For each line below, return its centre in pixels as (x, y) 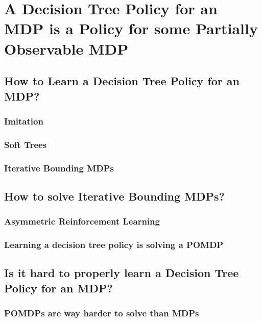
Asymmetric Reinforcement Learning (82, 221)
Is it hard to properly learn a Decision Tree (122, 273)
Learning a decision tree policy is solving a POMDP (114, 244)
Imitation (24, 121)
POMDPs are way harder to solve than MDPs (102, 313)
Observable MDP (66, 48)
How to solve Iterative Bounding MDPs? (115, 196)
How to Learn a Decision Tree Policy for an (122, 81)
